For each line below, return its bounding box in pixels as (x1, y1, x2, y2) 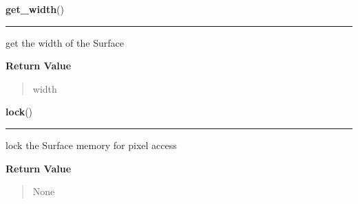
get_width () (6, 2, 65, 16)
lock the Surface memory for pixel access (6, 137, 177, 152)
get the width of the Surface (6, 35, 124, 49)
